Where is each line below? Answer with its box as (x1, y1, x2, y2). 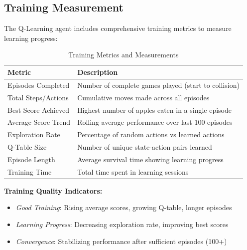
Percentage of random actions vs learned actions (77, 129, 225, 140)
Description (77, 66, 118, 77)
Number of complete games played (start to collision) (77, 79, 240, 90)
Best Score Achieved (7, 104, 69, 115)
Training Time (7, 166, 52, 177)
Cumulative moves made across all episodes (77, 92, 210, 102)
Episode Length (7, 154, 55, 164)
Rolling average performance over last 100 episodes (77, 117, 233, 127)
